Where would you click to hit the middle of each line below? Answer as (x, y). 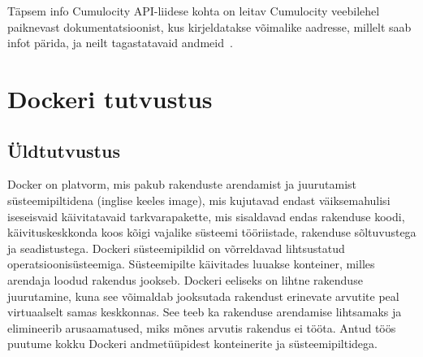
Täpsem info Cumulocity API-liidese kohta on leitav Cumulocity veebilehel (194, 11)
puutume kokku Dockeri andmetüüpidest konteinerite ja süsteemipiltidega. (192, 344)
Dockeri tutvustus (110, 98)
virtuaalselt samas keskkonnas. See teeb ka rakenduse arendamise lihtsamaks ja (205, 312)
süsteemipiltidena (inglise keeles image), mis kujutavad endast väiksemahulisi (199, 200)
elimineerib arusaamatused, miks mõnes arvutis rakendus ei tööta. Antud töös (202, 327)
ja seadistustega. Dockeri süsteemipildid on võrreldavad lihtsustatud (176, 248)
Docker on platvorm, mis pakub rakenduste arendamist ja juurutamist (182, 184)
